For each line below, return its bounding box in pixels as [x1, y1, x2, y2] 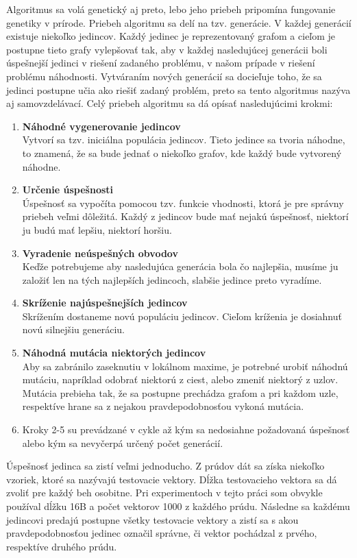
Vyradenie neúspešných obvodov [22, 245, 178, 260]
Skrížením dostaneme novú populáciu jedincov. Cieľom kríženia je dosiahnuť [22, 308, 342, 323]
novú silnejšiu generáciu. [22, 322, 125, 337]
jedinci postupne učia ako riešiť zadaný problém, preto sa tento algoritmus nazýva [6, 82, 351, 97]
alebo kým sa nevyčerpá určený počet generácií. [22, 435, 223, 450]
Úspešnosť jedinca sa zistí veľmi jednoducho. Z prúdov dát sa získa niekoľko [6, 459, 325, 473]
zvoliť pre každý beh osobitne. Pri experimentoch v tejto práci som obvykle [6, 485, 323, 500]
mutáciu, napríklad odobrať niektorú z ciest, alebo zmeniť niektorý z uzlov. [22, 372, 338, 387]
